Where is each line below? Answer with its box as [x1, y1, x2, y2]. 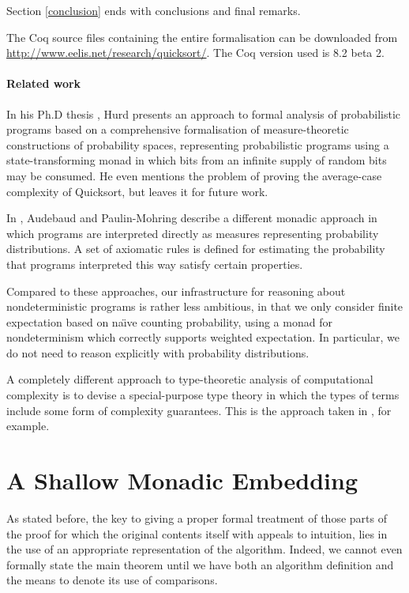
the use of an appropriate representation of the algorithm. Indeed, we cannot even [6, 541, 403, 557]
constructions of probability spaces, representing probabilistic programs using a [6, 136, 389, 153]
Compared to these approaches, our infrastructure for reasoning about [6, 282, 346, 299]
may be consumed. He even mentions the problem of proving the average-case [6, 167, 382, 183]
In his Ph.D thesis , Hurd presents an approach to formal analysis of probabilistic [6, 105, 401, 122]
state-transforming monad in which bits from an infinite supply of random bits [6, 152, 387, 168]
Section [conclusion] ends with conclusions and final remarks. [6, 2, 301, 18]
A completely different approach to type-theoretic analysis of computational [6, 371, 373, 387]
